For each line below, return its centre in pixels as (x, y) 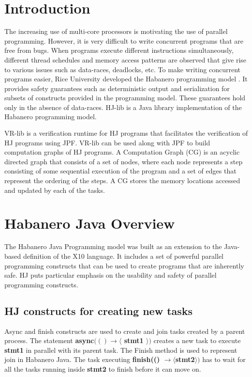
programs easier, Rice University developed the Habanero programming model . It (126, 79)
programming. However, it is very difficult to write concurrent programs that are (124, 40)
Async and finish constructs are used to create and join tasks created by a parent (125, 331)
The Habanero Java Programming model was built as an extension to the (113, 246)
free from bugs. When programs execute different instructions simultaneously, (119, 50)
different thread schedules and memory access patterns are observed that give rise (126, 59)
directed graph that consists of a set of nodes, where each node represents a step (124, 161)
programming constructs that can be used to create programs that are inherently (124, 265)
